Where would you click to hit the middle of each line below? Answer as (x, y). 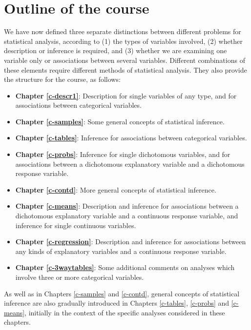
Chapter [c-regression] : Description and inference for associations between (131, 242)
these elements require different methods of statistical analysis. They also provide (125, 69)
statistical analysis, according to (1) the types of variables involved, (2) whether (123, 41)
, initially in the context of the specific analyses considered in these (125, 312)
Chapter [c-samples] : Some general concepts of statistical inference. (120, 121)
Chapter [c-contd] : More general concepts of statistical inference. (116, 189)
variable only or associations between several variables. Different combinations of (125, 60)
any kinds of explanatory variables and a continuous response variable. (121, 251)
